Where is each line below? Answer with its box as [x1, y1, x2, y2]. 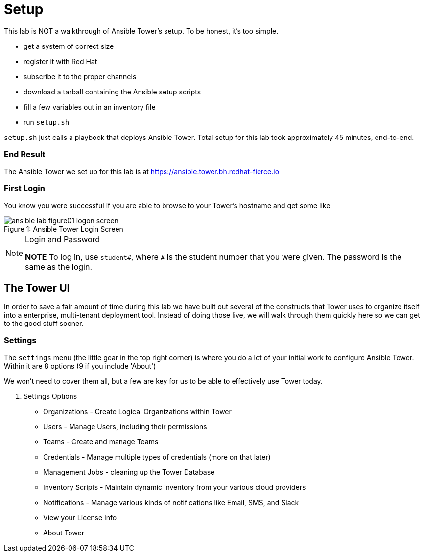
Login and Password [25, 234, 100, 245]
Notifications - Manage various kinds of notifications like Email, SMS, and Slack [43, 498, 299, 507]
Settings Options [24, 392, 77, 400]
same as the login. [25, 262, 93, 272]
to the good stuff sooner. [4, 319, 84, 328]
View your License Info [43, 513, 117, 522]
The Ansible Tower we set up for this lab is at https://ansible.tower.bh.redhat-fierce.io [4, 167, 280, 176]
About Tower [43, 528, 85, 537]
